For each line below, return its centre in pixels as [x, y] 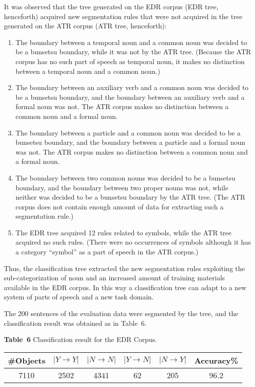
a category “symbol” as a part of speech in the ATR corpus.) [107, 252]
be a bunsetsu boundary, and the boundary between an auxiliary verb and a [130, 97]
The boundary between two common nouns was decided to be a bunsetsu [125, 177]
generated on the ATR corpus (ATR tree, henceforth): [85, 26]
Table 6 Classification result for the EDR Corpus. [81, 339]
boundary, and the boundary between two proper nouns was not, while [122, 187]
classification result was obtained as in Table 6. [75, 323]
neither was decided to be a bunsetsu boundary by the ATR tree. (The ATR [130, 197]
